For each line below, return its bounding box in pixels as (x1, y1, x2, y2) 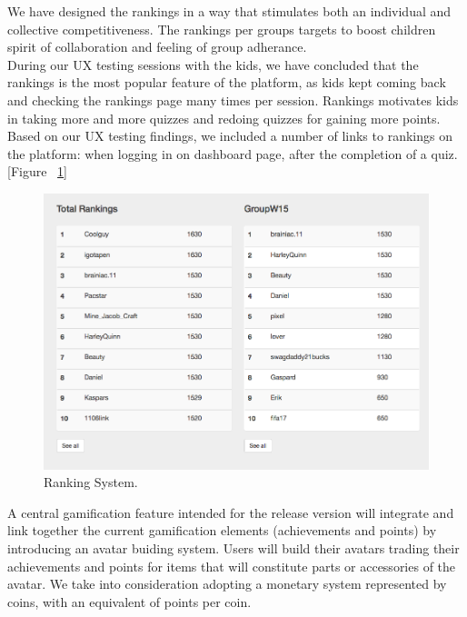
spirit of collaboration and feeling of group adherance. (7, 37, 307, 56)
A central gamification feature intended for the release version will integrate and (7, 503, 454, 522)
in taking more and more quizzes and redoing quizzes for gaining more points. (7, 108, 441, 127)
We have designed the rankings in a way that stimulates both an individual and (7, 2, 452, 20)
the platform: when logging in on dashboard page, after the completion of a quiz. (7, 144, 458, 163)
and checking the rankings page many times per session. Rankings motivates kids (7, 90, 459, 109)
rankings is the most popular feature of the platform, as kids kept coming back (7, 73, 446, 92)
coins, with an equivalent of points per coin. (7, 592, 252, 611)
